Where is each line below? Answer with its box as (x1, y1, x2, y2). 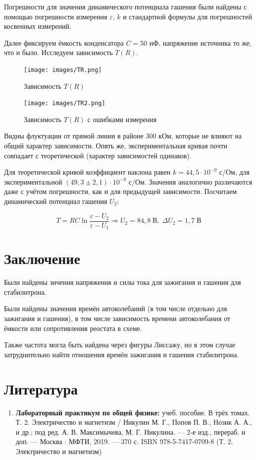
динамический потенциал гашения (4, 196, 107, 206)
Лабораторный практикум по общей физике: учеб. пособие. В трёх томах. (15, 407, 250, 417)
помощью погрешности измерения (4, 11, 107, 21)
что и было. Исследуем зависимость (4, 47, 113, 58)
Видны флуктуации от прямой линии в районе (4, 131, 144, 141)
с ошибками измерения (87, 114, 157, 124)
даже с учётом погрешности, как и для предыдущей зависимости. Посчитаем (4, 186, 237, 197)
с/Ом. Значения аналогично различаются (128, 176, 253, 187)
